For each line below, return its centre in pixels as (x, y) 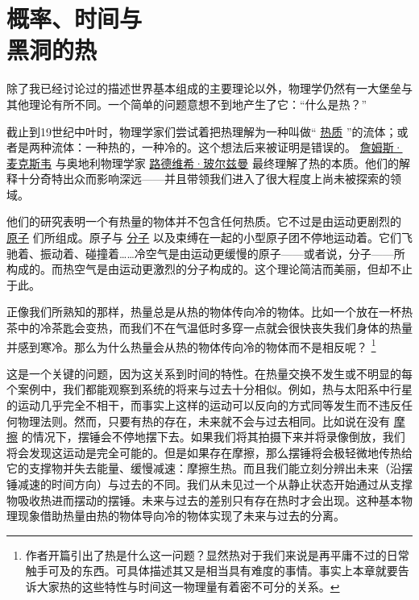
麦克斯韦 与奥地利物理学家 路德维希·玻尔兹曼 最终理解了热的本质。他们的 (203, 162)
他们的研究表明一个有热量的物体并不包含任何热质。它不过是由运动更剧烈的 (204, 221)
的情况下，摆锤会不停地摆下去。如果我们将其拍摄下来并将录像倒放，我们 (213, 437)
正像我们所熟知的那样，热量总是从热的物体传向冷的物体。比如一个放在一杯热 (209, 312)
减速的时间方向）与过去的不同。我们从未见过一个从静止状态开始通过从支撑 (215, 484)
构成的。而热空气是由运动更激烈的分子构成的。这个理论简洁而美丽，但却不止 (209, 269)
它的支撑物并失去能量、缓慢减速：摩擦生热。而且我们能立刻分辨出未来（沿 (204, 468)
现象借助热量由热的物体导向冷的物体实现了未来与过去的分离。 (181, 516)
